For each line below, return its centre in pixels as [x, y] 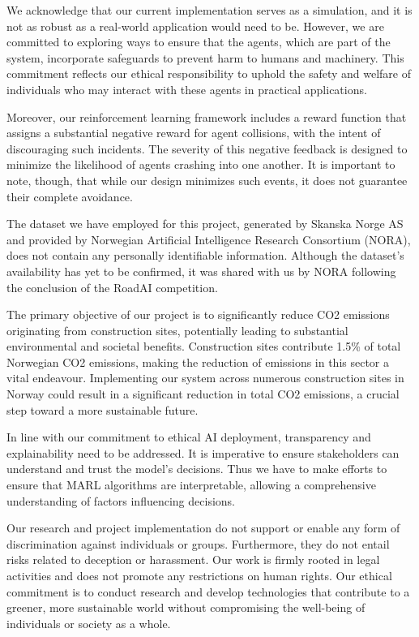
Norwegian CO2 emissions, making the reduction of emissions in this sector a [198, 362]
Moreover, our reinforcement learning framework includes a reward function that [207, 116]
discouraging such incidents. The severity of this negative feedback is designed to [207, 148]
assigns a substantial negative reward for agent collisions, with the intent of [194, 133]
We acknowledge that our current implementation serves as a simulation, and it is [209, 10]
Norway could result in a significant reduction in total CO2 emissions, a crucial [203, 394]
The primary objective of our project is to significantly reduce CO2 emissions [198, 314]
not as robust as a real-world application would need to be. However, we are [195, 26]
